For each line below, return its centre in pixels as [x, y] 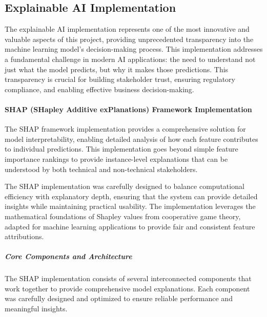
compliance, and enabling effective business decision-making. [99, 89]
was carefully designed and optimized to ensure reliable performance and [119, 298]
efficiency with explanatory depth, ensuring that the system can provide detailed [131, 196]
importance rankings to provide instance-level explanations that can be [116, 158]
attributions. [24, 236]
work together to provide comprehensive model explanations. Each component [127, 288]
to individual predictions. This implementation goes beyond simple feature [121, 149]
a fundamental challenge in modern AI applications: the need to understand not [130, 59]
